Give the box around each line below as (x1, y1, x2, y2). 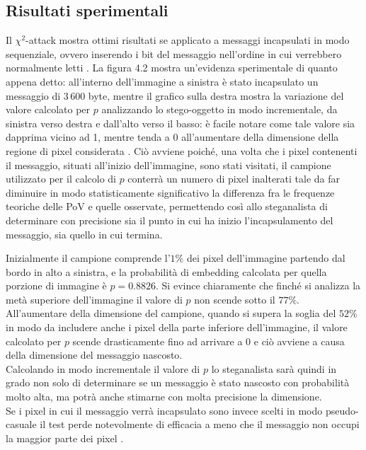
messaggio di (6, 88, 61, 103)
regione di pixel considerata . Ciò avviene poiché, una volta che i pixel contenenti (6, 143, 358, 158)
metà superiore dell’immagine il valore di (6, 292, 183, 306)
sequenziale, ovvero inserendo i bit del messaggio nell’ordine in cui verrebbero (6, 46, 342, 61)
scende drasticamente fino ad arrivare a (72, 333, 243, 348)
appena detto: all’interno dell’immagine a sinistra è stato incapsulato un (6, 74, 319, 88)
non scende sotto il (194, 292, 275, 306)
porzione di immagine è (6, 278, 107, 293)
